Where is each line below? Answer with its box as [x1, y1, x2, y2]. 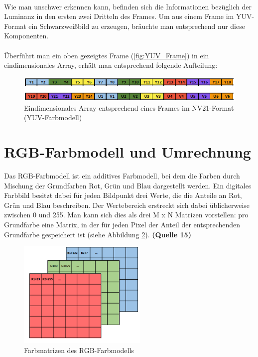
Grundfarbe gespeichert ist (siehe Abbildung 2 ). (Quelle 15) [4, 229, 191, 239]
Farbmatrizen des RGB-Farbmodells [24, 345, 134, 355]
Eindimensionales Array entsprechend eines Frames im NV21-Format [24, 102, 234, 113]
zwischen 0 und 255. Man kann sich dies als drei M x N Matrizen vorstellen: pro [4, 209, 249, 220]
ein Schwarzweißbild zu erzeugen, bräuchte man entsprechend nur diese [28, 20, 245, 31]
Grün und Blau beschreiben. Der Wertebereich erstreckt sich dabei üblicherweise [4, 199, 250, 210]
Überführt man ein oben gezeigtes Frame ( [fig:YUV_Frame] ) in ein [4, 50, 209, 60]
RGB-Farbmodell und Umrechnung [4, 142, 251, 162]
